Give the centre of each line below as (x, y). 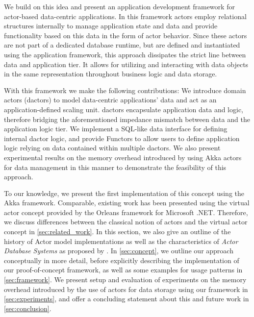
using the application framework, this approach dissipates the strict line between (125, 54)
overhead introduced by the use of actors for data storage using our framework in (126, 289)
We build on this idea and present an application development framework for (119, 6)
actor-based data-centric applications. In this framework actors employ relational (125, 16)
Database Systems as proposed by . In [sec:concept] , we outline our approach (119, 251)
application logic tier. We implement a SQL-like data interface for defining (116, 129)
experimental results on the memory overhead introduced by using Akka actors (123, 157)
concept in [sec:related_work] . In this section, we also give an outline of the (117, 232)
